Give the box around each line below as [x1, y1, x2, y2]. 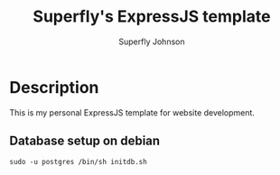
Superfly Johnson [118, 36, 185, 47]
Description [9, 77, 99, 97]
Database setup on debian [9, 134, 161, 149]
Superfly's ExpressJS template [33, 6, 271, 27]
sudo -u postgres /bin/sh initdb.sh [9, 157, 147, 166]
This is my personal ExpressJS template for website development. [9, 106, 256, 118]
